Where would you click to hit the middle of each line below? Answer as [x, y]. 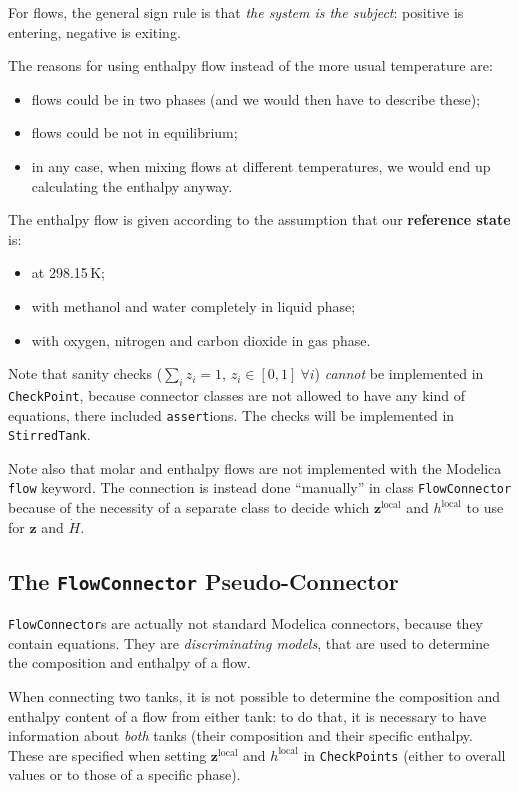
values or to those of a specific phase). [124, 774]
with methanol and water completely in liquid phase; [193, 305]
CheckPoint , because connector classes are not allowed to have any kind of [236, 394]
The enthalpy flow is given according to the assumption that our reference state [259, 219]
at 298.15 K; [68, 272]
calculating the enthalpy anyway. [132, 185]
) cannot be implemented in [399, 373]
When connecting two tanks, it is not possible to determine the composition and [254, 695]
